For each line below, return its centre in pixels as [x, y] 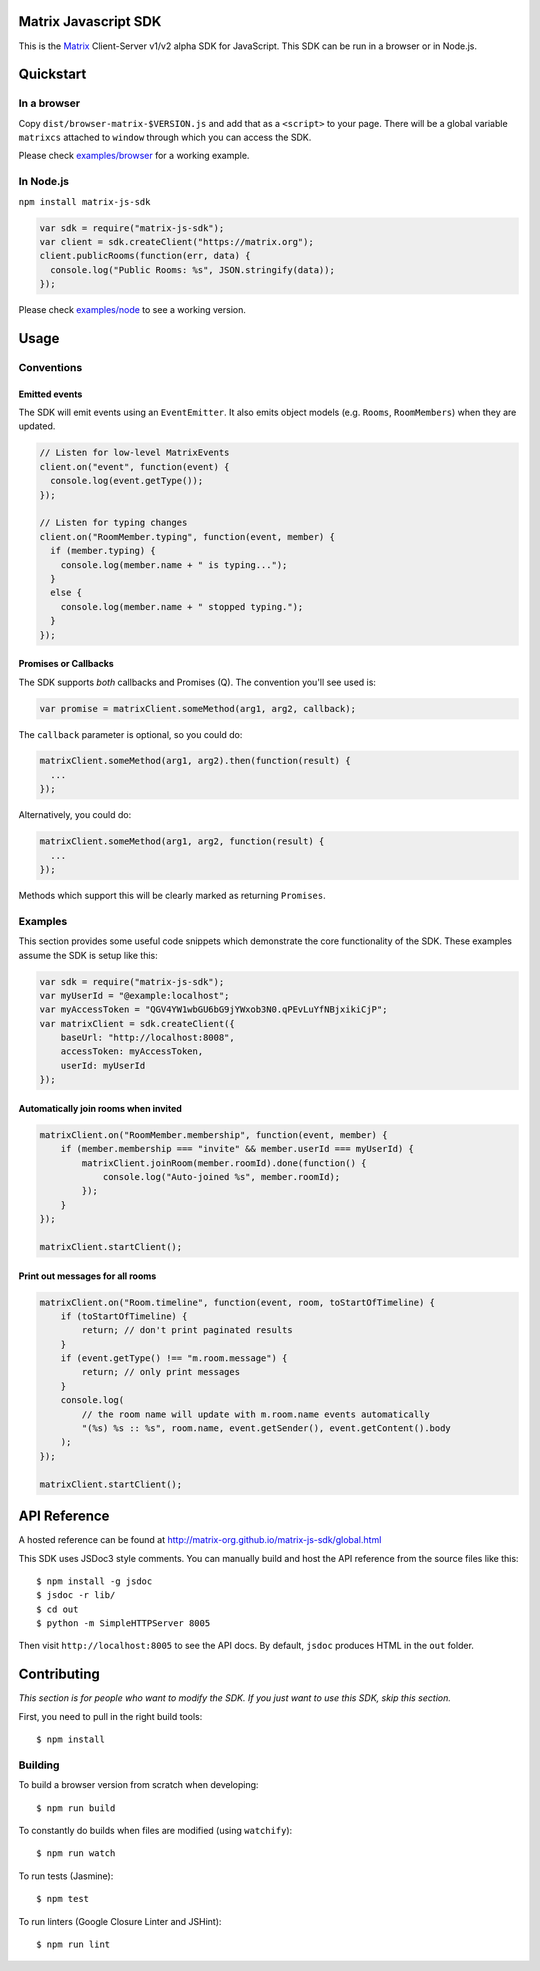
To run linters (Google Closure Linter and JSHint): [120, 1921]
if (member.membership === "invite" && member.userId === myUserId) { [237, 1149]
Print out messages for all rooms [87, 1276]
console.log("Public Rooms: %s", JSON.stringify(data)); [192, 269]
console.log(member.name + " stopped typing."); [182, 606]
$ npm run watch [76, 1853]
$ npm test [63, 1899]
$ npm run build [76, 1808]
